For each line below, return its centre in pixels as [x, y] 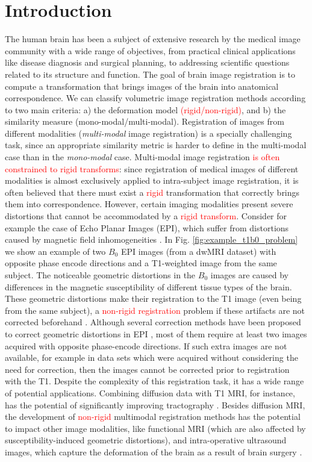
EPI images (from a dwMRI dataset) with [198, 251]
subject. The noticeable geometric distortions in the [100, 275]
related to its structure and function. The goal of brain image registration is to [150, 74]
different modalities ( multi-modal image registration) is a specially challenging [148, 133]
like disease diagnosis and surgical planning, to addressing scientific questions [147, 62]
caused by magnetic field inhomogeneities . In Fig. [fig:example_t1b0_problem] [151, 239]
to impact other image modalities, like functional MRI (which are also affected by [155, 428]
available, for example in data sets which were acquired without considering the [151, 357]
